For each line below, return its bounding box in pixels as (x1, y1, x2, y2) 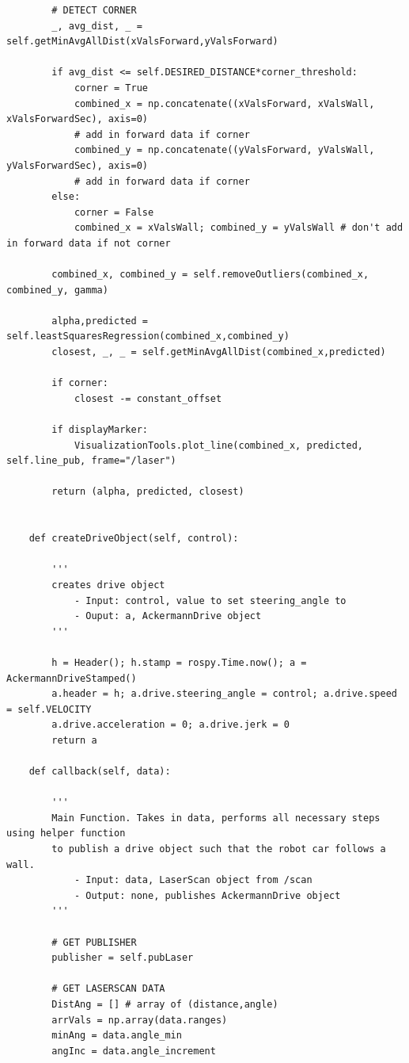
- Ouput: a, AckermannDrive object (74, 610, 262, 622)
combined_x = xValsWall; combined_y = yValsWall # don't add (74, 222, 403, 234)
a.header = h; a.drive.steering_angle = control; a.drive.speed (51, 688, 397, 700)
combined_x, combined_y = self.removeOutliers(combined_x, (51, 269, 369, 281)
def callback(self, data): (28, 766, 171, 778)
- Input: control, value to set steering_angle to (74, 595, 347, 606)
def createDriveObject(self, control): (28, 533, 239, 545)
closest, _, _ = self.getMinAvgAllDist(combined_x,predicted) (51, 346, 386, 358)
